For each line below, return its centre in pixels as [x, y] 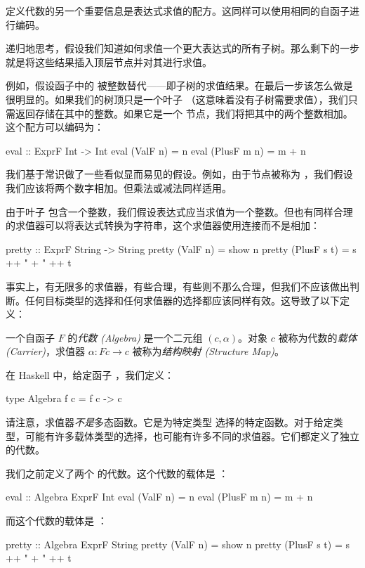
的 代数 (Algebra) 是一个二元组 [135, 337]
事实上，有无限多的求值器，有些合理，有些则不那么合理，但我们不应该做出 [178, 286]
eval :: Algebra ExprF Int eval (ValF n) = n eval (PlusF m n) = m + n [159, 497]
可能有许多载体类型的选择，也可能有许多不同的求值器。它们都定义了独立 [192, 435]
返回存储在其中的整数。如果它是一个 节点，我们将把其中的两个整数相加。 [184, 113]
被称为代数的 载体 [318, 337]
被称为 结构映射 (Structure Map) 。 [208, 351]
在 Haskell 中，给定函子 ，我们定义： [90, 374]
